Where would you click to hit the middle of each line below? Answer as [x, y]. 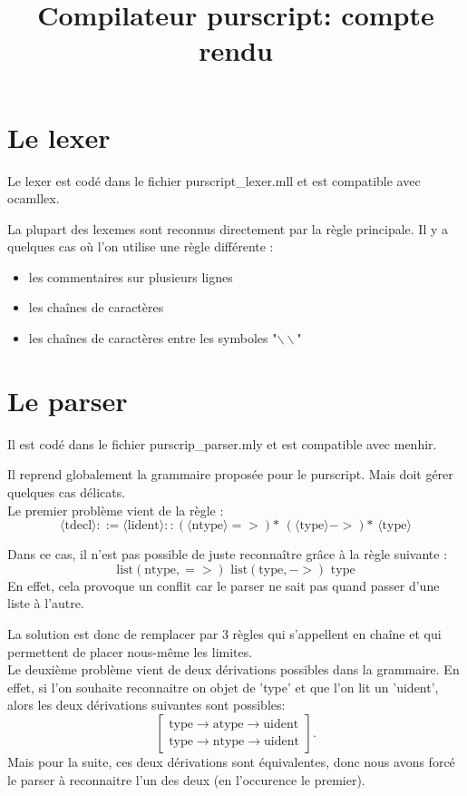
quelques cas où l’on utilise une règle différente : [141, 246]
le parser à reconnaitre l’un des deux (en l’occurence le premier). [186, 779]
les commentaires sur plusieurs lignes [131, 276]
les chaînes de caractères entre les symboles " [153, 338]
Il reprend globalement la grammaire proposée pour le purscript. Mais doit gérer [230, 474]
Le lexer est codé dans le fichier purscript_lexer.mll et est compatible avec [214, 180]
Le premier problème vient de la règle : [116, 510]
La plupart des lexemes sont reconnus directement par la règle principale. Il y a [228, 228]
